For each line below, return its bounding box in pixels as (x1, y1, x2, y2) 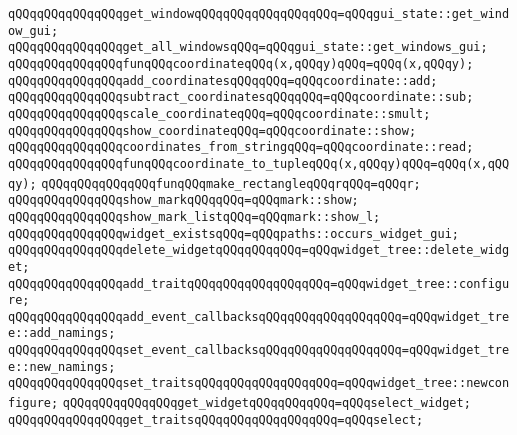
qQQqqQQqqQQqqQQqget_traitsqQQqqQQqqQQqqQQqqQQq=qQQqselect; (8, 412, 424, 427)
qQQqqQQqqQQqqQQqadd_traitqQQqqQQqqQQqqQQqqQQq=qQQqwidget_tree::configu (8, 276, 510, 291)
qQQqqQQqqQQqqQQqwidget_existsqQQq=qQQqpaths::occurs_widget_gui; (8, 226, 460, 241)
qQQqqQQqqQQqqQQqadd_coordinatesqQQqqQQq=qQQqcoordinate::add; (8, 73, 438, 88)
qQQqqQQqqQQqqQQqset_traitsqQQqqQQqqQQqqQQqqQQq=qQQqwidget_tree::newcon (8, 376, 510, 391)
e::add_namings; (8, 326, 116, 341)
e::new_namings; (8, 359, 116, 374)
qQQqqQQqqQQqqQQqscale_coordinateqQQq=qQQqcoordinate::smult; (8, 106, 431, 121)
